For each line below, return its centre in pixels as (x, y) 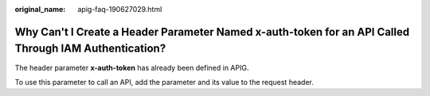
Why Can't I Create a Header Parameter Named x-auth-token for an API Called (212, 32)
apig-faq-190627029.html (120, 9)
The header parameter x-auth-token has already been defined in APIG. (132, 67)
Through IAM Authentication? (90, 49)
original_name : (40, 9)
